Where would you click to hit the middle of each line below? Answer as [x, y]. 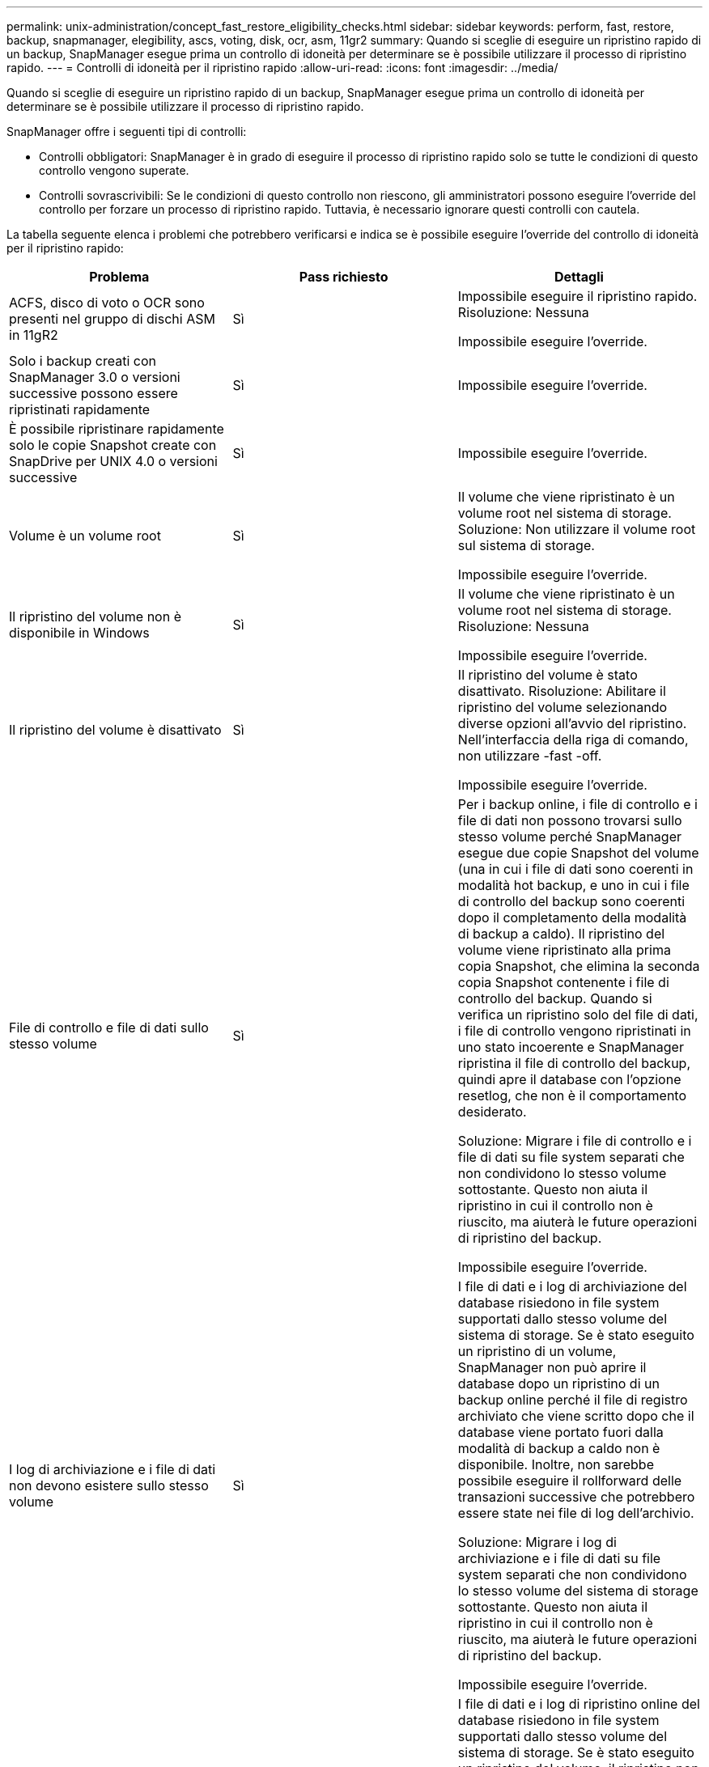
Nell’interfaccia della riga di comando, [573, 739]
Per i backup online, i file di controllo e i [577, 804]
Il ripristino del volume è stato [548, 675]
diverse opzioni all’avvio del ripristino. [572, 723]
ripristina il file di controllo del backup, [574, 1063]
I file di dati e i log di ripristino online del [579, 1704]
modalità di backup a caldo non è [559, 1448]
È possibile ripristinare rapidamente [117, 429]
